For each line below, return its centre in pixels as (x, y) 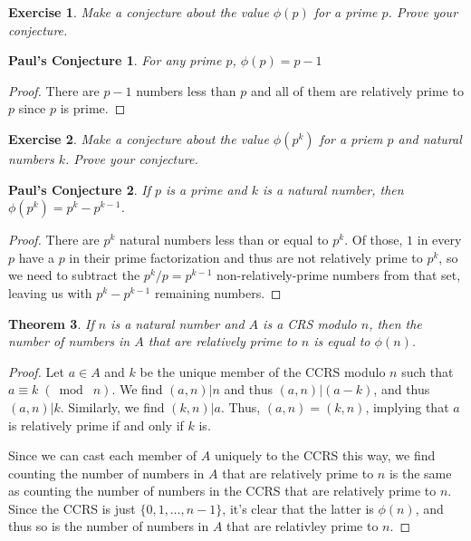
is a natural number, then (333, 189)
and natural (430, 138)
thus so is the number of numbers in (109, 526)
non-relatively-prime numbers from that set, (339, 275)
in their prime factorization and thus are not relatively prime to (246, 257)
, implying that (407, 406)
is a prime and (207, 189)
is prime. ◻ (93, 108)
